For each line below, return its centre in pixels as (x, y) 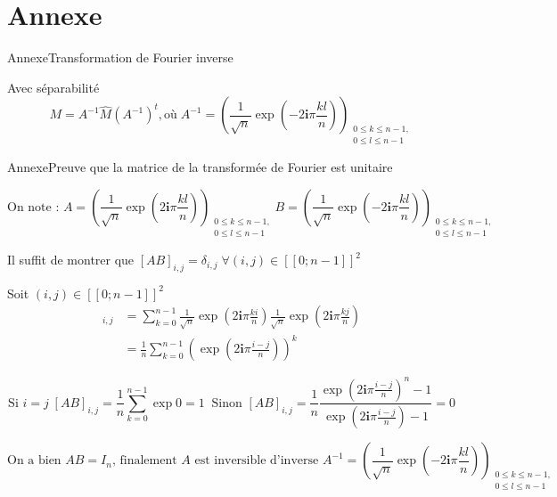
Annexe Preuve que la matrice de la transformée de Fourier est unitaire (200, 167)
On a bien (34, 461)
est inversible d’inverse (257, 461)
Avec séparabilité (53, 87)
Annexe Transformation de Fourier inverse (120, 57)
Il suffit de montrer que (71, 260)
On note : (33, 207)
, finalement (144, 461)
